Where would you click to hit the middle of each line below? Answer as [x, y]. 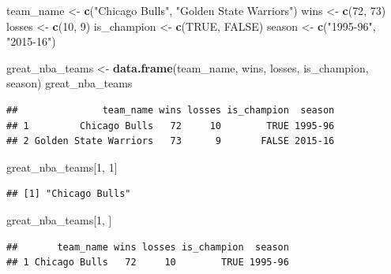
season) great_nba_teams [70, 83]
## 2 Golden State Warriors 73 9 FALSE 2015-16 [171, 141]
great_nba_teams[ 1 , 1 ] [62, 167]
